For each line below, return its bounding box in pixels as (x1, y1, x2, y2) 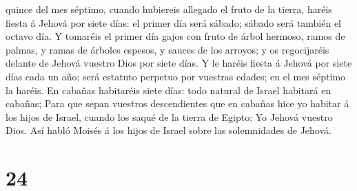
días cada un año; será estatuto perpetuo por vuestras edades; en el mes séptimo (6, 69, 346, 83)
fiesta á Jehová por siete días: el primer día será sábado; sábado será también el (6, 15, 341, 30)
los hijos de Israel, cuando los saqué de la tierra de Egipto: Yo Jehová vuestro (6, 109, 333, 124)
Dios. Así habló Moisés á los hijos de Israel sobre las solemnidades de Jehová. (6, 123, 331, 137)
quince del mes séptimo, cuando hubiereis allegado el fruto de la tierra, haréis (6, 2, 332, 16)
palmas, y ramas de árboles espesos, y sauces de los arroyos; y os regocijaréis (6, 42, 329, 56)
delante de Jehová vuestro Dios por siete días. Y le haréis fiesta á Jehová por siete (6, 56, 352, 70)
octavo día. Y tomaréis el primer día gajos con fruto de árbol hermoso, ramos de (6, 29, 345, 43)
